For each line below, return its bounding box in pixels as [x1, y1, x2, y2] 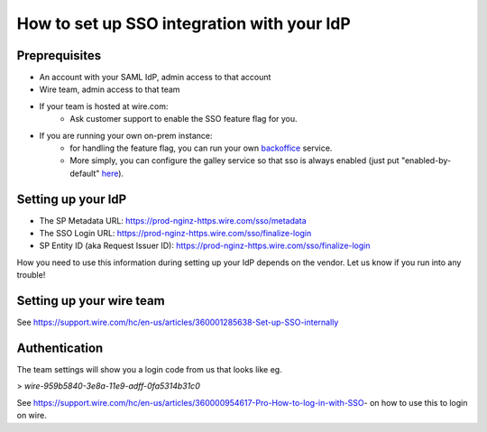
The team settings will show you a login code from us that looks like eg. [16, 364, 283, 375]
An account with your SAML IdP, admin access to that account [39, 72, 271, 83]
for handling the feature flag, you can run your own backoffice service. [69, 142, 333, 153]
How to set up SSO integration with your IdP [16, 14, 351, 33]
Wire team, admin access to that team [39, 84, 180, 95]
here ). [101, 168, 124, 179]
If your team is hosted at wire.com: [39, 100, 169, 112]
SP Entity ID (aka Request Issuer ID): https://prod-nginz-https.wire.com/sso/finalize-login [39, 240, 371, 252]
